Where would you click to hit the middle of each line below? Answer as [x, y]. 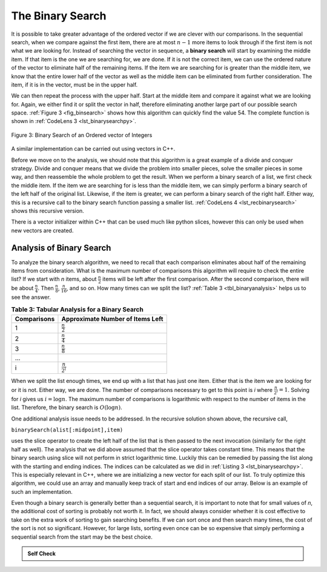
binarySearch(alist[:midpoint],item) [67, 430]
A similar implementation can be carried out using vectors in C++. [93, 149]
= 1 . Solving [294, 390]
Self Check [41, 554]
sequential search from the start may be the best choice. [82, 537]
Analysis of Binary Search [61, 248]
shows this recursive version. [48, 211]
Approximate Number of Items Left [112, 319]
